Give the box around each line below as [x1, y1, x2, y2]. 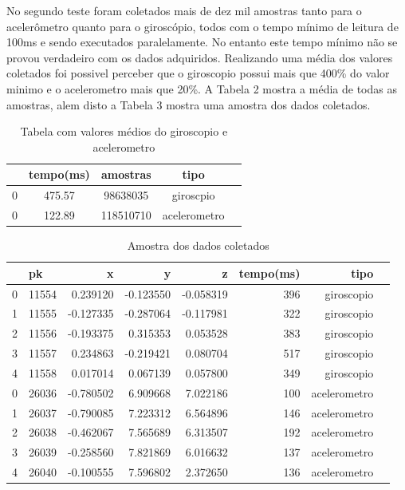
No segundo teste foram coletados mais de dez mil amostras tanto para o [6, 2, 362, 18]
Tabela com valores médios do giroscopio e [20, 123, 228, 140]
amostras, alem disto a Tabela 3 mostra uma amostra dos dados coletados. [6, 96, 371, 113]
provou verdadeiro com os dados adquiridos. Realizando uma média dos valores [6, 49, 393, 65]
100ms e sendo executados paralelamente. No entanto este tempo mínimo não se [6, 34, 398, 50]
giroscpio [171, 187, 215, 204]
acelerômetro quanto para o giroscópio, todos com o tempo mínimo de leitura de [6, 18, 399, 34]
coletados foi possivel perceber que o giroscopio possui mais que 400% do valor [6, 65, 390, 81]
